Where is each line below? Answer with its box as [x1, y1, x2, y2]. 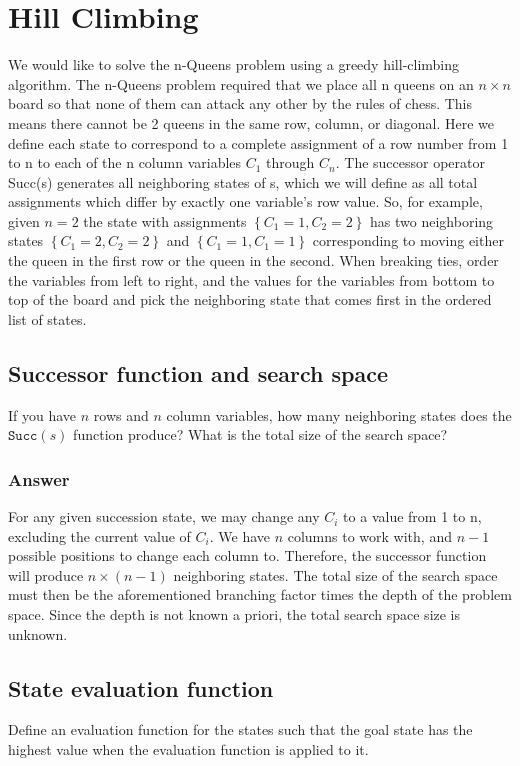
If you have [8, 404, 77, 425]
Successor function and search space [8, 357, 388, 388]
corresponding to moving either [312, 230, 504, 251]
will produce [8, 564, 84, 585]
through [266, 152, 315, 173]
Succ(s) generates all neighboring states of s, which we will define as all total [8, 171, 478, 192]
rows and [93, 404, 149, 425]
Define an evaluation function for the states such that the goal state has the [8, 719, 473, 740]
